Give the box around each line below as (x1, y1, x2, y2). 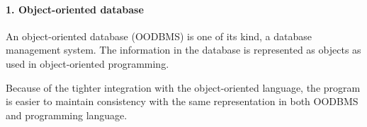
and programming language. (6, 107, 128, 122)
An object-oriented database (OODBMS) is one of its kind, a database (6, 28, 312, 43)
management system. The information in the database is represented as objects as (6, 42, 361, 57)
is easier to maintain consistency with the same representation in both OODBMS (6, 94, 358, 109)
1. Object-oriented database (6, 1, 144, 16)
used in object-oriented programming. (6, 56, 169, 71)
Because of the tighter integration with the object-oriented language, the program (6, 80, 361, 95)
